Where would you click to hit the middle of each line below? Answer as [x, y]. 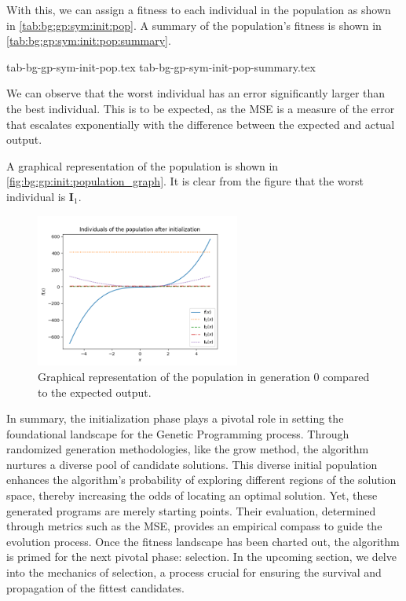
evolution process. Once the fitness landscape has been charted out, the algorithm [203, 541]
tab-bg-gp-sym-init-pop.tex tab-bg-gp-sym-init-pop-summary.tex [161, 66]
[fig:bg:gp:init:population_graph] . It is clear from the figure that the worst [185, 181]
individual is [36, 196]
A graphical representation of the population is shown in [143, 165]
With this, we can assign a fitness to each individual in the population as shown [199, 9]
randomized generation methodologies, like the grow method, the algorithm [188, 449]
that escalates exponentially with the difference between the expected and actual [201, 124]
